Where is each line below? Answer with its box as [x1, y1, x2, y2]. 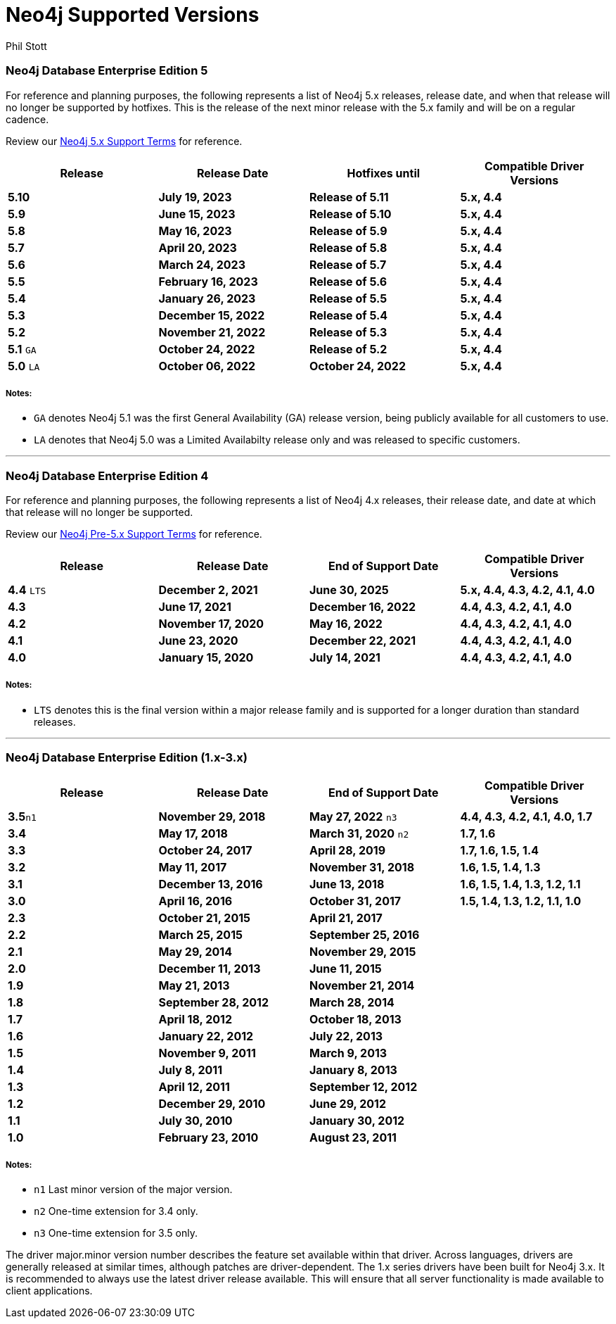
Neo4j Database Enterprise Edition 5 [6, 63, 208, 78]
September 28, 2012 [158, 995, 269, 1009]
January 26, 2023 [158, 291, 256, 305]
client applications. [6, 1285, 93, 1297]
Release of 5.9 [309, 223, 387, 238]
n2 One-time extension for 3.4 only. [34, 1205, 198, 1218]
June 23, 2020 [158, 633, 238, 648]
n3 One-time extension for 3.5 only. [34, 1227, 198, 1240]
